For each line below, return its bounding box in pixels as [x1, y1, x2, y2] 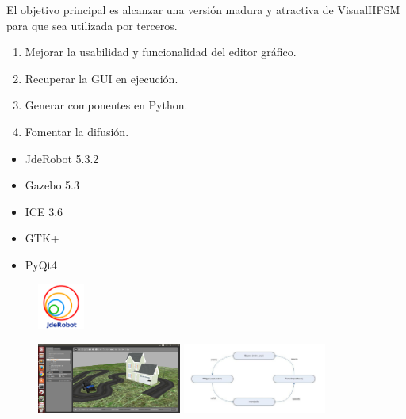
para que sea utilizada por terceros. [6, 17, 178, 33]
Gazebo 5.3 [25, 177, 79, 193]
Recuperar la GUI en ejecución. [25, 70, 178, 86]
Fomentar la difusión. [25, 123, 129, 139]
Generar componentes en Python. [25, 97, 188, 113]
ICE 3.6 [25, 203, 63, 219]
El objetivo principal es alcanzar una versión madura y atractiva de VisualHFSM [6, 2, 400, 17]
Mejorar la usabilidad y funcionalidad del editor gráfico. [25, 44, 297, 60]
